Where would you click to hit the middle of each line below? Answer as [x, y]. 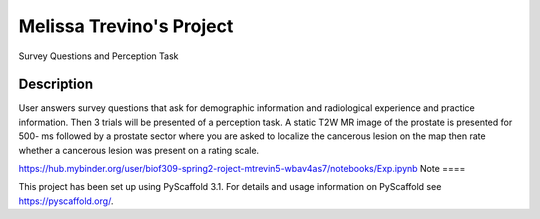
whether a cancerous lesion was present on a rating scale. [139, 150]
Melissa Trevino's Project [126, 26]
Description [56, 84]
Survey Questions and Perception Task [98, 56]
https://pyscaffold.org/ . [66, 201]
